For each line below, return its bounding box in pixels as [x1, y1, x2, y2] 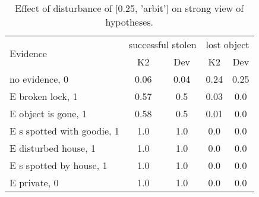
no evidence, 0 [10, 72, 69, 86]
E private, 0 [10, 176, 59, 189]
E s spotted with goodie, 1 [10, 124, 119, 137]
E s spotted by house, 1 [10, 158, 108, 172]
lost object [206, 37, 249, 51]
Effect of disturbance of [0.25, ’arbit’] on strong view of [15, 1, 244, 15]
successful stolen [128, 37, 197, 51]
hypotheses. [105, 15, 154, 29]
